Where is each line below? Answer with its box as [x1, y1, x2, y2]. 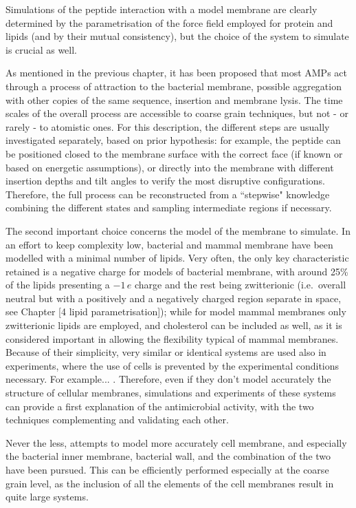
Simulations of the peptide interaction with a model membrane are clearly [5, 2, 318, 16]
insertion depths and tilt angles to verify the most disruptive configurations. [5, 173, 325, 188]
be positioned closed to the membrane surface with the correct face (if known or [5, 146, 343, 160]
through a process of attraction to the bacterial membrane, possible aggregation [5, 78, 342, 93]
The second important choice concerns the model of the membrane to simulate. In [5, 223, 351, 237]
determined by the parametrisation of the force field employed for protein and [5, 15, 333, 30]
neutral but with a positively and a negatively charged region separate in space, [5, 290, 342, 305]
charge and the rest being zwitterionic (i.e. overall [134, 277, 346, 292]
